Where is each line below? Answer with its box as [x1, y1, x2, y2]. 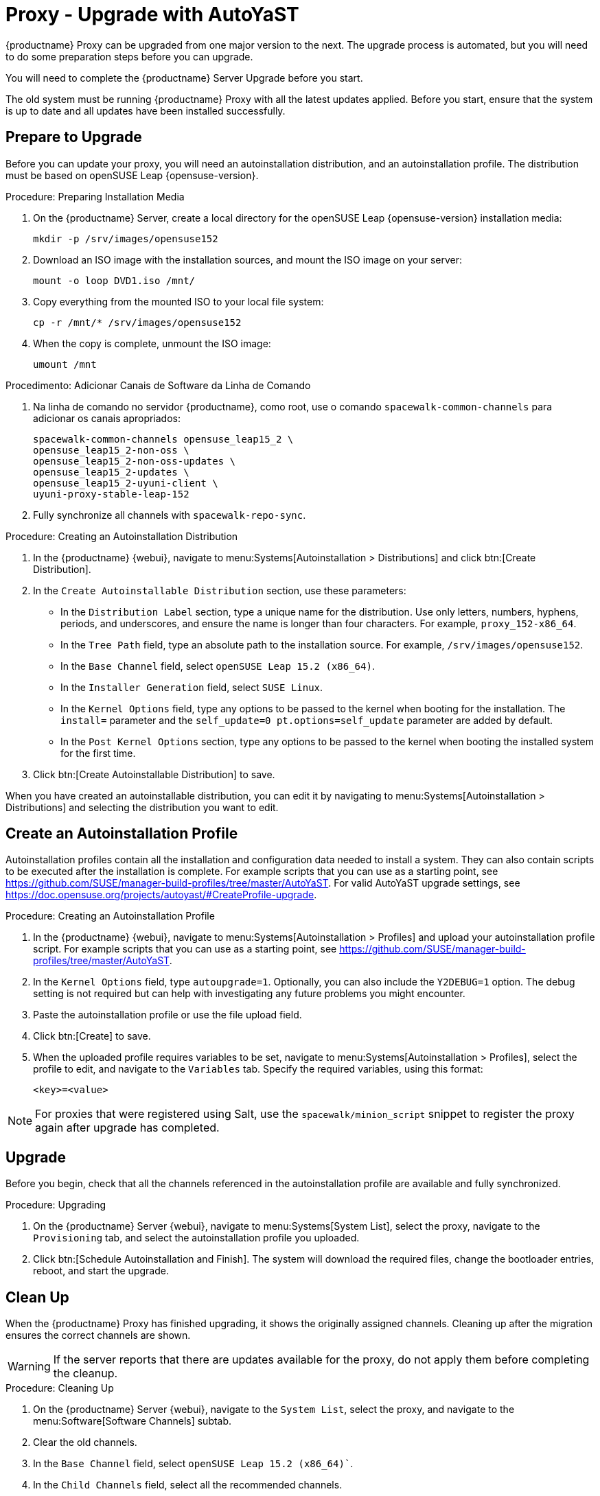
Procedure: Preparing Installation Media [5, 190, 185, 202]
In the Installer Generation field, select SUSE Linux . [60, 681, 323, 693]
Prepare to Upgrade [5, 128, 142, 146]
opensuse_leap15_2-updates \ [33, 466, 189, 478]
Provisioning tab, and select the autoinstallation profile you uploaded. [33, 1232, 360, 1244]
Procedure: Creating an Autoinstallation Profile [5, 910, 215, 922]
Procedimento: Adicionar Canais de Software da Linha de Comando [5, 379, 311, 391]
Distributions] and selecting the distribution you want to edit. [5, 801, 279, 813]
